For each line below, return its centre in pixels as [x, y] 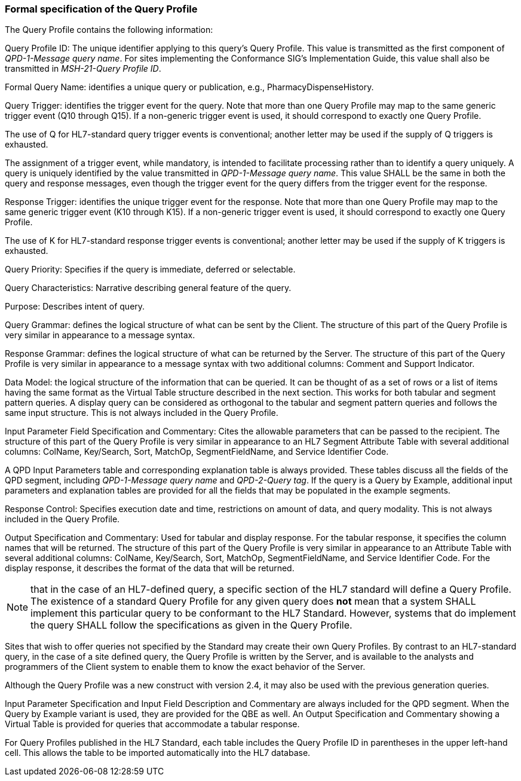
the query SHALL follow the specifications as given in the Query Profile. [191, 625]
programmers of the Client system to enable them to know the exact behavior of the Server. [185, 667]
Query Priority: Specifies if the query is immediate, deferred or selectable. [150, 269]
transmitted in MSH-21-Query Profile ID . [83, 69]
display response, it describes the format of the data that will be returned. [150, 568]
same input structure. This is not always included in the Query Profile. [142, 413]
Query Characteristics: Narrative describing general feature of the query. [148, 288]
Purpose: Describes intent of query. [75, 307]
